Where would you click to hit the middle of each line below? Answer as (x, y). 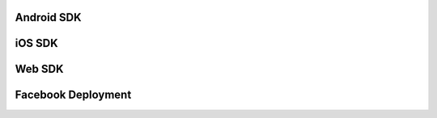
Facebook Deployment (73, 95)
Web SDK (39, 69)
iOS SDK (36, 43)
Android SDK (48, 17)
